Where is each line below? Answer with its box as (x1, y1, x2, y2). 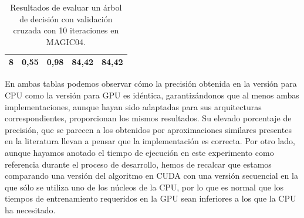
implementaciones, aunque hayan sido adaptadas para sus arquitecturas (5, 100, 262, 113)
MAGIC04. (46, 35, 86, 47)
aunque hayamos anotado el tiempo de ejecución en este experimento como (5, 147, 274, 159)
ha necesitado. (5, 204, 56, 216)
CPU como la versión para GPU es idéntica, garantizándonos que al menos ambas (5, 89, 299, 101)
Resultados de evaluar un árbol (10, 1, 122, 13)
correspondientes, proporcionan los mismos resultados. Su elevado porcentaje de (5, 112, 292, 124)
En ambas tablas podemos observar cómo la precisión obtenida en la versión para (5, 77, 297, 90)
